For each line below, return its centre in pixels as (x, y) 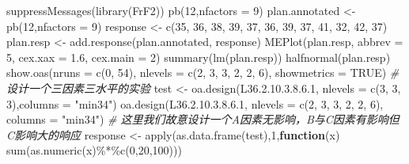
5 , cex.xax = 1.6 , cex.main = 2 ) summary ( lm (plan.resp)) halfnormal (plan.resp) (199, 57)
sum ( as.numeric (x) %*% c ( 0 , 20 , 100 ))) (94, 150)
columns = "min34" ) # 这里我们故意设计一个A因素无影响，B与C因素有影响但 (203, 119)
